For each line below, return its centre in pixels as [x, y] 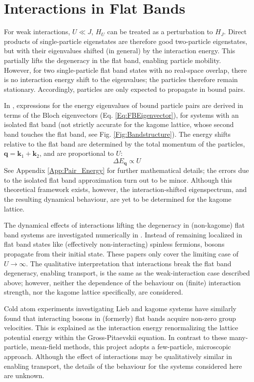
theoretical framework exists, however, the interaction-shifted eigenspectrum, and [126, 189]
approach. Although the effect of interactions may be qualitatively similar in [118, 356]
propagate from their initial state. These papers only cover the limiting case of [121, 254]
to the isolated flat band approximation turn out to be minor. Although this [118, 180]
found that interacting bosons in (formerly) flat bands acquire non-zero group [120, 318]
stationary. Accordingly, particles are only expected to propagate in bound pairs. [125, 89]
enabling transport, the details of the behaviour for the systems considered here [123, 366]
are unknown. [24, 375]
